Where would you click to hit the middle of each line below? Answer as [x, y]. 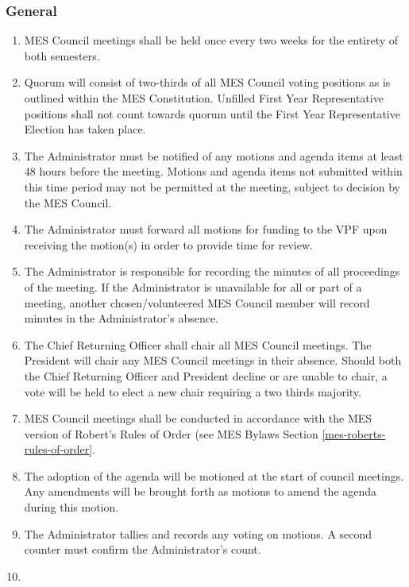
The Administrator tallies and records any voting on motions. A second [198, 533]
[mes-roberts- [354, 433]
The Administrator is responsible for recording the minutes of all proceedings [212, 271]
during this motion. [71, 507]
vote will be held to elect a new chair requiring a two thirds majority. [193, 391]
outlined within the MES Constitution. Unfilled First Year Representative [204, 98]
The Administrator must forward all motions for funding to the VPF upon [206, 229]
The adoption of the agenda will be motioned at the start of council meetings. [214, 475]
